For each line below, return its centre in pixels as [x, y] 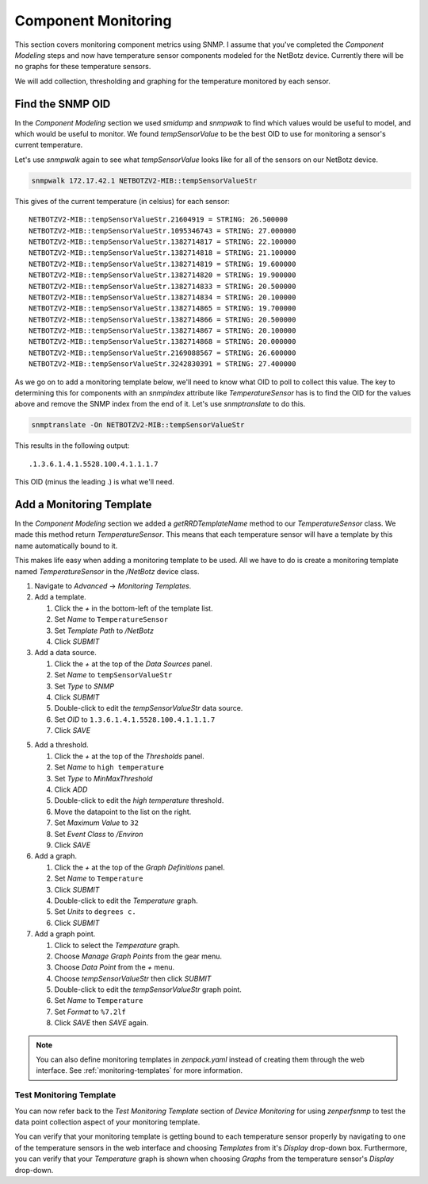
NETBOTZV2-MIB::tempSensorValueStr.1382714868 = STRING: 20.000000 [162, 342]
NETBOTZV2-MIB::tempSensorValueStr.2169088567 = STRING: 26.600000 [162, 353]
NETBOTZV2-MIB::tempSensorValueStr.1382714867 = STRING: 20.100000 [162, 331]
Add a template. [60, 597]
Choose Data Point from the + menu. [114, 967]
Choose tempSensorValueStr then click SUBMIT [133, 978]
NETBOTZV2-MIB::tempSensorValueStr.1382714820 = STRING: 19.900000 [162, 275]
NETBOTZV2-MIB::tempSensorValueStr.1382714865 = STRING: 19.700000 [162, 309]
